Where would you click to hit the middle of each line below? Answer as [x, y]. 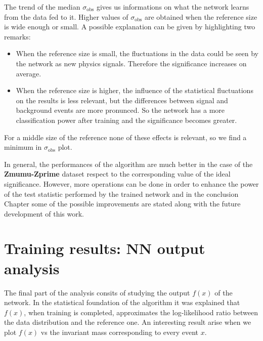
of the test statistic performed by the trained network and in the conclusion [121, 194]
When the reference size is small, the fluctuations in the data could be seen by [137, 53]
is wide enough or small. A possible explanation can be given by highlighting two [130, 27]
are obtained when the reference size [201, 16]
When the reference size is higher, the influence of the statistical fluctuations [135, 90]
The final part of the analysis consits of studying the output [97, 292]
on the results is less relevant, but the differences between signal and [122, 100]
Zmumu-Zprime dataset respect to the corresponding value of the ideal [117, 174]
